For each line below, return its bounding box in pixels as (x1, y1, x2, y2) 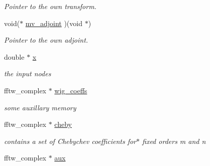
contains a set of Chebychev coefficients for (4, 135, 137, 146)
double (4, 51, 25, 62)
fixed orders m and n (142, 135, 206, 146)
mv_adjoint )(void (25, 18, 82, 28)
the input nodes (4, 68, 51, 79)
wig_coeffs (54, 85, 87, 95)
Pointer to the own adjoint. (4, 35, 88, 45)
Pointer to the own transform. (4, 1, 96, 11)
